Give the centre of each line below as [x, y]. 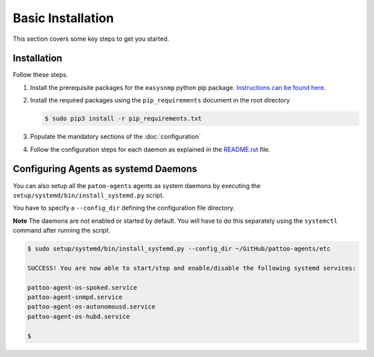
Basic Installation [63, 18]
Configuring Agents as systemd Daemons [105, 169]
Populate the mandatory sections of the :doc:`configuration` [115, 137]
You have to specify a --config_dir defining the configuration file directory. [124, 208]
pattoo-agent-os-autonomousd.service [91, 307]
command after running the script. [62, 230]
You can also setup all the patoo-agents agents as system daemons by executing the [137, 185]
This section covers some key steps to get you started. [91, 39]
